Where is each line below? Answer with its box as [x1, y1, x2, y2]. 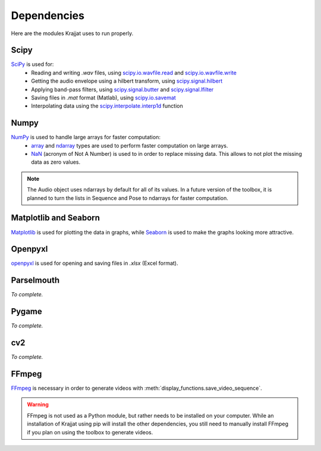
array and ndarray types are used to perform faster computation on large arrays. [31, 142, 228, 149]
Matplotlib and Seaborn [11, 213, 100, 223]
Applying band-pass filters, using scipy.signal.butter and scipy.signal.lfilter [31, 86, 214, 93]
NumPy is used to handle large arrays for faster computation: [11, 134, 160, 141]
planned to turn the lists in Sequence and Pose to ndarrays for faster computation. [27, 194, 228, 202]
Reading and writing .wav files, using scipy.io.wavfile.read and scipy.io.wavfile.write [31, 69, 237, 76]
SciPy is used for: [11, 61, 54, 68]
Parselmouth [11, 275, 59, 286]
